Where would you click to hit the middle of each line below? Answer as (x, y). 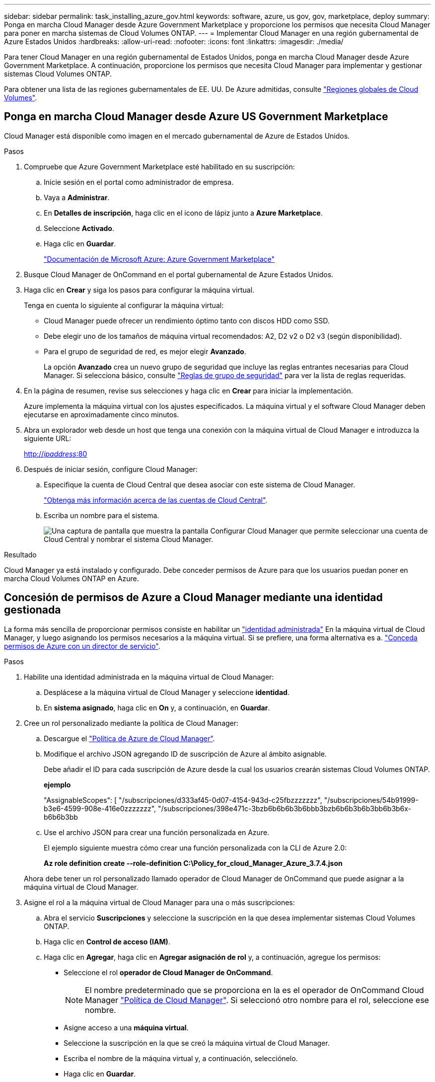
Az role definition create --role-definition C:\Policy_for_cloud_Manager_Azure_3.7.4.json (193, 863)
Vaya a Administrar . (77, 197)
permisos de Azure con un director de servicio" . (82, 646)
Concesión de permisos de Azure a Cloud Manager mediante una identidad (193, 598)
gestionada (33, 610)
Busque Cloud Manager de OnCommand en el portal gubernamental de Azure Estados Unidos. (179, 274)
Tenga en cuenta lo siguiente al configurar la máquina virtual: (124, 305)
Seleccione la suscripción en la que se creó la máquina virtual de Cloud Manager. (197, 1043)
